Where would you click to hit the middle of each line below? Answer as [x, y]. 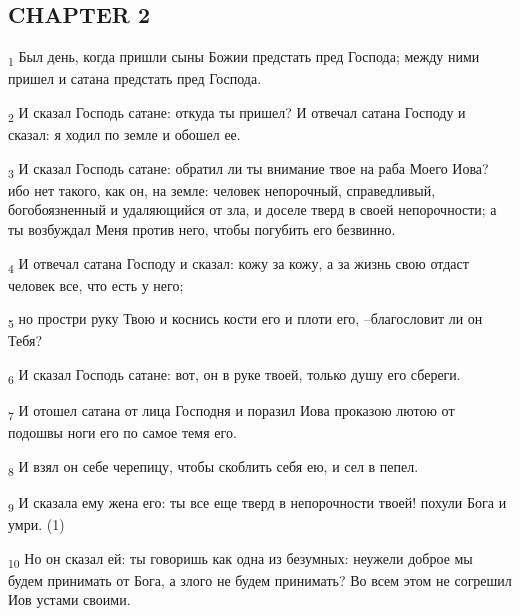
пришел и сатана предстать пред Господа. [135, 78]
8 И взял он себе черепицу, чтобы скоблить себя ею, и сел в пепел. [213, 467]
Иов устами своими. [69, 599]
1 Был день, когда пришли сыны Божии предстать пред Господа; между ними [244, 57]
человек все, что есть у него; [96, 284]
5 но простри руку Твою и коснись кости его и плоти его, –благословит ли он [245, 320]
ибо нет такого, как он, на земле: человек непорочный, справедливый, [222, 189]
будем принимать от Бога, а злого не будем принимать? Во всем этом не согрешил [260, 579]
